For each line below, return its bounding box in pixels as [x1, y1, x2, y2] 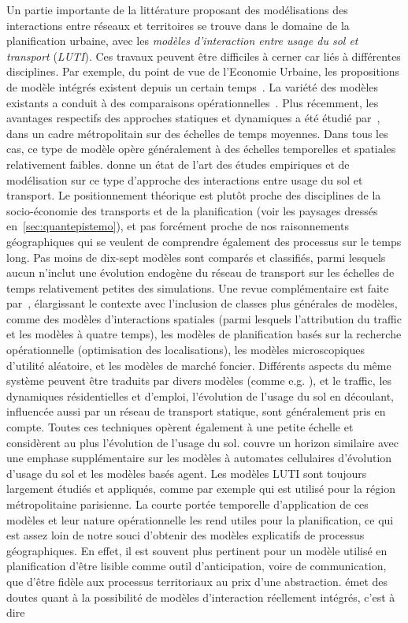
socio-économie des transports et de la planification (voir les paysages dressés [6, 202, 378, 218]
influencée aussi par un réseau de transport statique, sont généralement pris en [6, 403, 386, 420]
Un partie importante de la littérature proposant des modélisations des [6, 2, 348, 17]
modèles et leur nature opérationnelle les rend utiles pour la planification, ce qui [6, 511, 394, 528]
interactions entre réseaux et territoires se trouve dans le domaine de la [6, 17, 350, 33]
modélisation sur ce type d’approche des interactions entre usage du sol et [6, 171, 363, 188]
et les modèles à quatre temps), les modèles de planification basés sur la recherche [6, 326, 402, 342]
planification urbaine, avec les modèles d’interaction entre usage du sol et [6, 32, 358, 49]
